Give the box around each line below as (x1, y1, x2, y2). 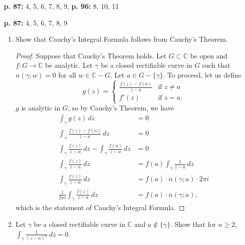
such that (202, 60, 231, 70)
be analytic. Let (45, 60, 93, 70)
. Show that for (170, 219, 216, 229)
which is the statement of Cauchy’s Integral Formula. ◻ (15, 202, 185, 213)
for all (58, 69, 76, 80)
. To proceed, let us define (163, 69, 242, 80)
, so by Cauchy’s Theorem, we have (67, 103, 174, 113)
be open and (190, 50, 228, 60)
